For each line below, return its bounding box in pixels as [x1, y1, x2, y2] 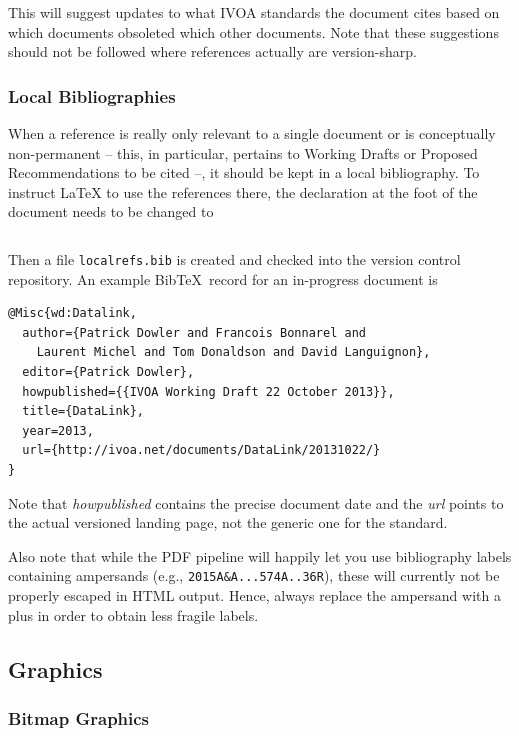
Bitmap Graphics [8, 705, 150, 730]
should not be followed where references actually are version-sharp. [8, 41, 417, 62]
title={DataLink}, [22, 404, 145, 419]
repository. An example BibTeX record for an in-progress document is [8, 268, 438, 289]
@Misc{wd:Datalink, [8, 306, 137, 321]
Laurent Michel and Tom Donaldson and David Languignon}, [36, 345, 431, 360]
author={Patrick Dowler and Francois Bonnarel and [22, 325, 366, 340]
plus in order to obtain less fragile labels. [8, 604, 259, 625]
